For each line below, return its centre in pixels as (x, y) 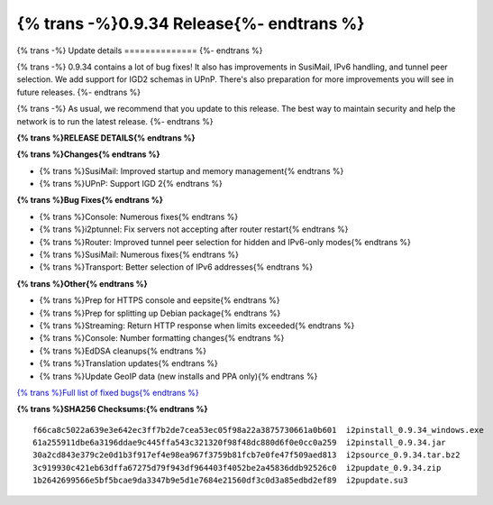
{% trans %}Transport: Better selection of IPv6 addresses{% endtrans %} (176, 267)
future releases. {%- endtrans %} (79, 92)
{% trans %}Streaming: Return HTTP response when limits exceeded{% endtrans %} (197, 326)
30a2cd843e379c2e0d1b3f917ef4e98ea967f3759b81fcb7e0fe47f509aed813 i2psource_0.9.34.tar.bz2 (246, 455)
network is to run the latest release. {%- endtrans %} (115, 121)
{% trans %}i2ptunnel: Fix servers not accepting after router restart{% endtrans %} (194, 229)
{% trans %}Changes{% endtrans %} (89, 154)
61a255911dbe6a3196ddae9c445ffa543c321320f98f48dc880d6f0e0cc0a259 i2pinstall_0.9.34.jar (239, 443)
